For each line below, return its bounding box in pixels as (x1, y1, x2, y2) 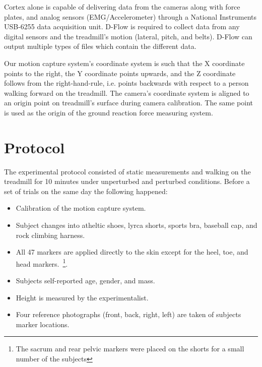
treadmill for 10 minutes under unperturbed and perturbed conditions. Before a (4, 176, 250, 187)
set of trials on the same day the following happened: (4, 186, 168, 196)
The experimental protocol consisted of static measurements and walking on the (4, 166, 251, 176)
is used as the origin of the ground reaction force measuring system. (4, 107, 213, 117)
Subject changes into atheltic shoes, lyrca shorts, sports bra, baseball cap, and (16, 220, 257, 230)
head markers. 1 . (16, 257, 68, 269)
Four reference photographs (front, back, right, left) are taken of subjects (16, 309, 241, 320)
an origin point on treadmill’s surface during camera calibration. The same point (4, 97, 253, 108)
